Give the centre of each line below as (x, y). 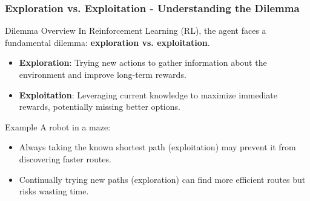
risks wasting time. (54, 191)
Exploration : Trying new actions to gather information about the (143, 62)
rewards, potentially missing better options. (100, 107)
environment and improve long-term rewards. (103, 74)
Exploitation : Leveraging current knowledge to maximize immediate (148, 94)
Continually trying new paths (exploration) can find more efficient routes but (162, 179)
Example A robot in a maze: (58, 126)
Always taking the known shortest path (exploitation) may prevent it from (157, 147)
